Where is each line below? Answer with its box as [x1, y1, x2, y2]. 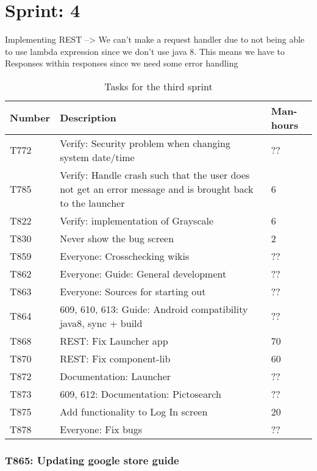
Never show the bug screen [60, 231, 174, 245]
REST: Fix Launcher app [60, 333, 168, 348]
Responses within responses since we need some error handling [5, 57, 238, 70]
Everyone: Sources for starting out [60, 284, 206, 298]
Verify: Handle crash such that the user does [60, 167, 250, 182]
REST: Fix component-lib [60, 351, 171, 365]
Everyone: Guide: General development [60, 266, 227, 281]
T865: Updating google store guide [5, 452, 179, 467]
